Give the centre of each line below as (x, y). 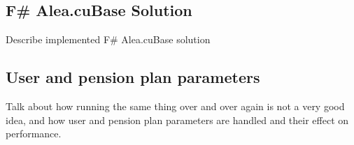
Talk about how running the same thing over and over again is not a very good (175, 106)
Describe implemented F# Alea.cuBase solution (108, 39)
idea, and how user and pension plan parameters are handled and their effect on (177, 120)
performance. (34, 133)
